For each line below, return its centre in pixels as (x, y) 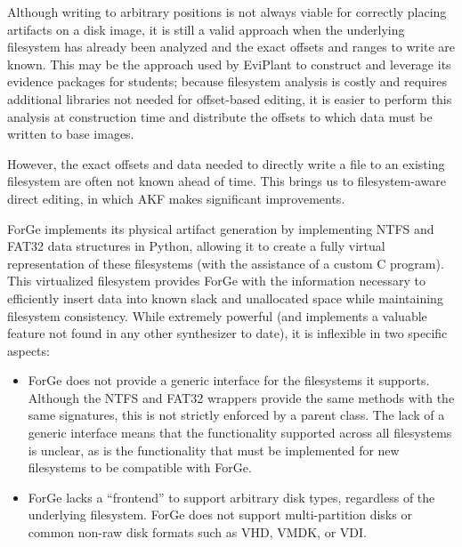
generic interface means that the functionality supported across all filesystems (240, 433)
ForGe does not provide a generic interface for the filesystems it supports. (229, 380)
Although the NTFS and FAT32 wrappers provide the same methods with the (241, 397)
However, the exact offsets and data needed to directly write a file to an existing (226, 163)
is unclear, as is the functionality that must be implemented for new (214, 450)
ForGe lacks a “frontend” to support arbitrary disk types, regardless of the (231, 497)
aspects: (28, 350)
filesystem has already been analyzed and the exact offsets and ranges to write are (231, 47)
